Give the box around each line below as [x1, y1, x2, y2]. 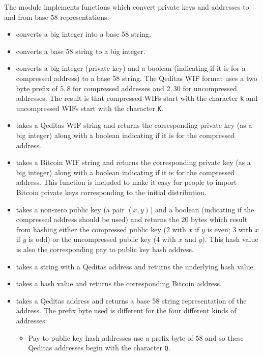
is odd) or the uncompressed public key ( [28, 234, 156, 244]
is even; [207, 224, 230, 234]
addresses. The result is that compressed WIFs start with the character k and [16, 93, 258, 103]
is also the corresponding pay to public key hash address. [16, 244, 194, 254]
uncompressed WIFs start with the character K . [16, 102, 163, 113]
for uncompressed [183, 83, 237, 93]
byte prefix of [16, 83, 58, 93]
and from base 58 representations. [4, 11, 109, 22]
